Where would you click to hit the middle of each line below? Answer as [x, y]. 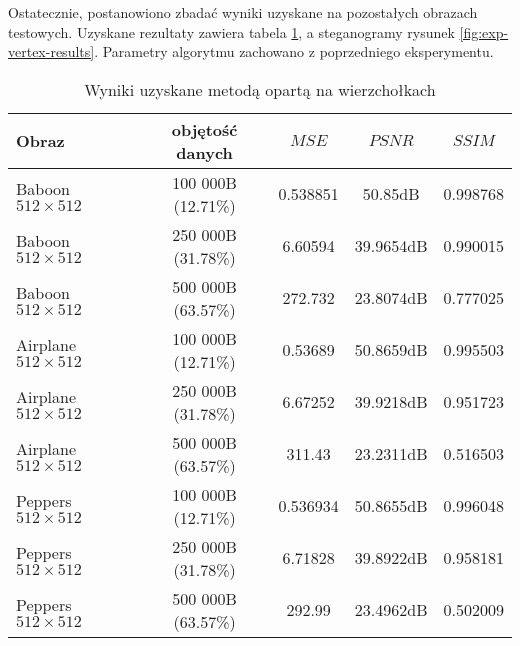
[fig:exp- [484, 31]
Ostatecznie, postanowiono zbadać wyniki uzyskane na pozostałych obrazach [243, 12]
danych [204, 152]
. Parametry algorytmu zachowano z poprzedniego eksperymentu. [294, 51]
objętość [204, 129]
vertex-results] [51, 51]
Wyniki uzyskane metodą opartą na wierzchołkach [260, 89]
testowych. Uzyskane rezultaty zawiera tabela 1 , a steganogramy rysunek [231, 31]
